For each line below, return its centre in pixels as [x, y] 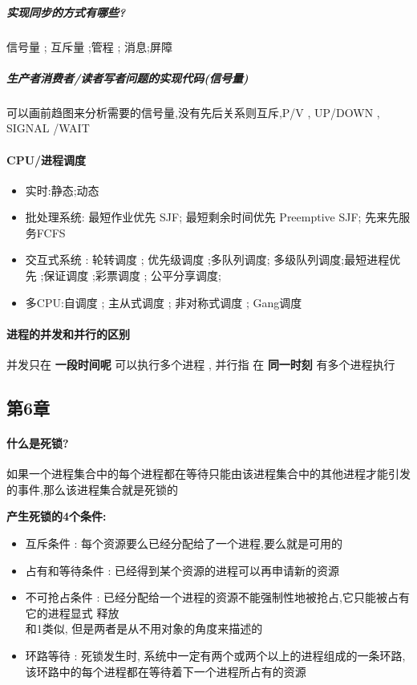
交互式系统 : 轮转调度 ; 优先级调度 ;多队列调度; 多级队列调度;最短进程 [207, 259]
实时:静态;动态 [62, 190]
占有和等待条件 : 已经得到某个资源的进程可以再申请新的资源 [182, 570]
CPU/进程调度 [47, 159]
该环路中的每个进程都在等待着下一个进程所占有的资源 [166, 671]
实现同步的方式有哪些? [66, 12]
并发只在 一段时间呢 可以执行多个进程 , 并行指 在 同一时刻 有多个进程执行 [201, 365]
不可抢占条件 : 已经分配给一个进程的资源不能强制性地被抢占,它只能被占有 [217, 597]
